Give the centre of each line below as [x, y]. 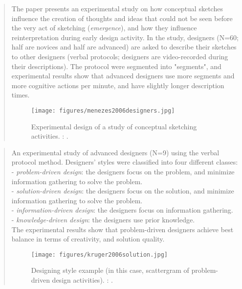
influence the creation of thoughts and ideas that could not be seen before [122, 18]
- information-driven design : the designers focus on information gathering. [122, 210]
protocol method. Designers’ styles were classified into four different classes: [125, 162]
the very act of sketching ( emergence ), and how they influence [104, 28]
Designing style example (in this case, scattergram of [110, 270]
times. [21, 95]
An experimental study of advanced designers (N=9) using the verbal [115, 152]
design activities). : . [82, 279]
